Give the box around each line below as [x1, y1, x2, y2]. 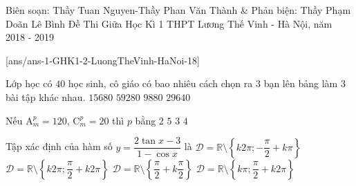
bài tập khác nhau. [6, 89, 86, 104]
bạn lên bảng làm [263, 76, 338, 91]
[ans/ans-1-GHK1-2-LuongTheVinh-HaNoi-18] [6, 53, 200, 67]
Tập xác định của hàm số [6, 139, 113, 154]
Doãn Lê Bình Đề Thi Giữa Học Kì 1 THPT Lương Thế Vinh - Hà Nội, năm [6, 16, 332, 30]
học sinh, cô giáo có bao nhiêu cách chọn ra [68, 76, 253, 91]
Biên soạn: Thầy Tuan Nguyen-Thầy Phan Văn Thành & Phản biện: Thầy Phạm [6, 3, 351, 17]
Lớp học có [6, 76, 53, 91]
